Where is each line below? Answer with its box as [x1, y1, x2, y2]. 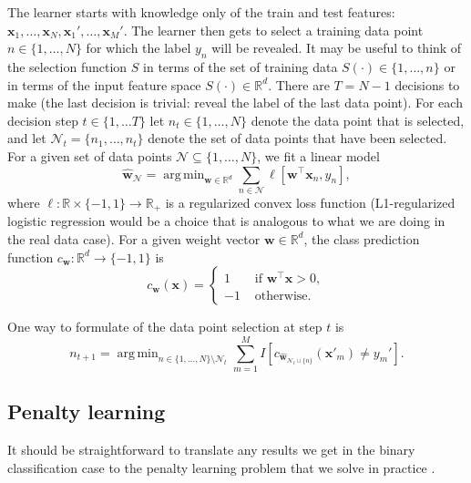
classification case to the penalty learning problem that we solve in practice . [7, 457, 435, 477]
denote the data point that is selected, [251, 110, 465, 129]
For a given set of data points [7, 146, 172, 165]
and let [7, 128, 46, 148]
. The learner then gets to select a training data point [123, 20, 424, 39]
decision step [7, 110, 78, 129]
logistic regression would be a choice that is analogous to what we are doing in [7, 211, 445, 231]
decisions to [394, 75, 460, 94]
